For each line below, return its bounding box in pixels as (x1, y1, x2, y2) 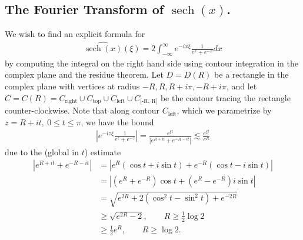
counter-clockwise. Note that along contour (5, 104, 160, 116)
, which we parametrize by (177, 104, 272, 116)
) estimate (84, 145, 121, 158)
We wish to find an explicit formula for (5, 28, 145, 40)
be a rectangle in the (214, 68, 289, 81)
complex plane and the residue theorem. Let (5, 68, 164, 81)
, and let (226, 80, 257, 92)
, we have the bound (81, 115, 154, 128)
